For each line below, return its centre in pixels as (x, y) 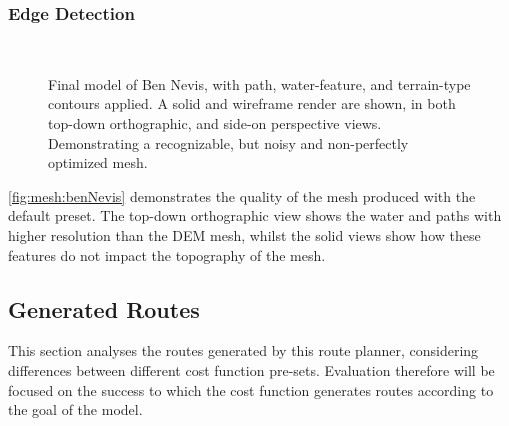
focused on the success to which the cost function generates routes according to (251, 389)
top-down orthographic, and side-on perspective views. (215, 123)
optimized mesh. (98, 162)
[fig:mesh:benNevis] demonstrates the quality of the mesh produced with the (242, 195)
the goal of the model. (75, 409)
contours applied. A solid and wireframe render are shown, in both (252, 103)
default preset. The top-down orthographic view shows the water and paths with (255, 215)
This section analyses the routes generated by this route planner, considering (243, 350)
